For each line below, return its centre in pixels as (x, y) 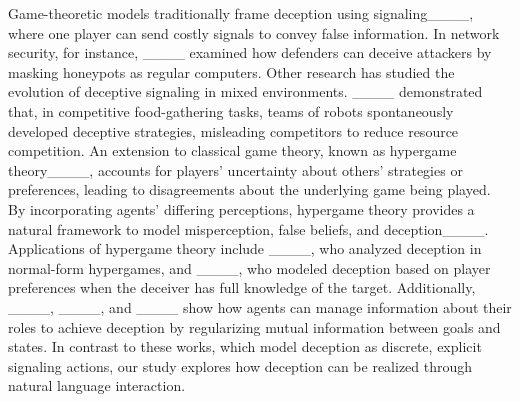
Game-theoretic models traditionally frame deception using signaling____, (241, 13)
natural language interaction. (97, 385)
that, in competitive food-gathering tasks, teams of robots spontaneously (231, 110)
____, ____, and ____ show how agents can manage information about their (260, 306)
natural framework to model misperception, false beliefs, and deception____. (248, 228)
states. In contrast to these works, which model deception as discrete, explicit (245, 346)
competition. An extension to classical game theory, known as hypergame (232, 150)
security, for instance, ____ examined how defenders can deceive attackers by (250, 52)
